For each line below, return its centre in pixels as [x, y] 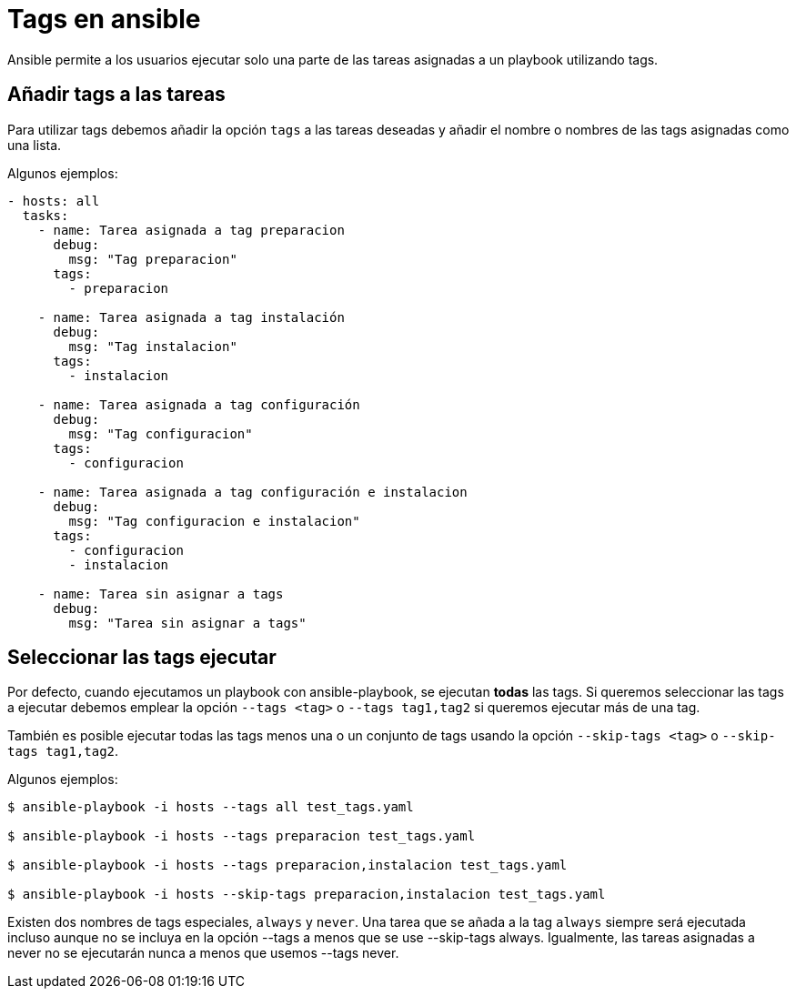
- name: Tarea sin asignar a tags [161, 594]
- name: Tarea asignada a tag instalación [191, 317]
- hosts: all [54, 201]
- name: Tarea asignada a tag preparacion [191, 230]
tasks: [45, 215]
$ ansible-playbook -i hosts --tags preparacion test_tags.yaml [242, 836]
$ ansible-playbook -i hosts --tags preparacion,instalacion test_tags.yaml [287, 865]
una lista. [35, 145]
